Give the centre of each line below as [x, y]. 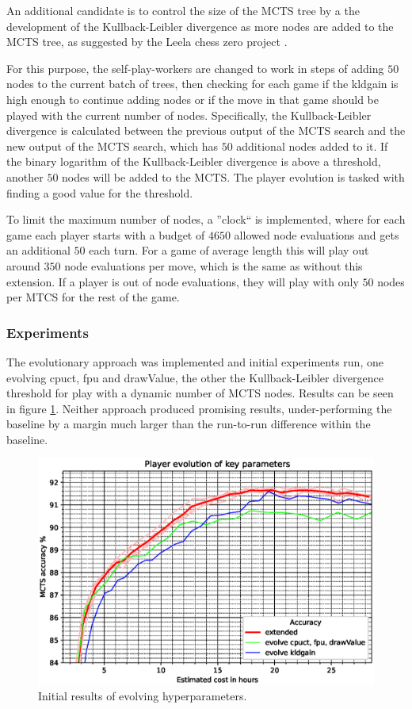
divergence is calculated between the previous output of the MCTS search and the [206, 130]
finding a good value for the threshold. [100, 192]
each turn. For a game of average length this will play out [229, 250]
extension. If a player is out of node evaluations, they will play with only [183, 281]
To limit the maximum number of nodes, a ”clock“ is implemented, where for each [206, 219]
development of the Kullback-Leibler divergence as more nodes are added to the [200, 26]
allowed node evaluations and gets [317, 234]
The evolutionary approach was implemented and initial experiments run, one [195, 361]
